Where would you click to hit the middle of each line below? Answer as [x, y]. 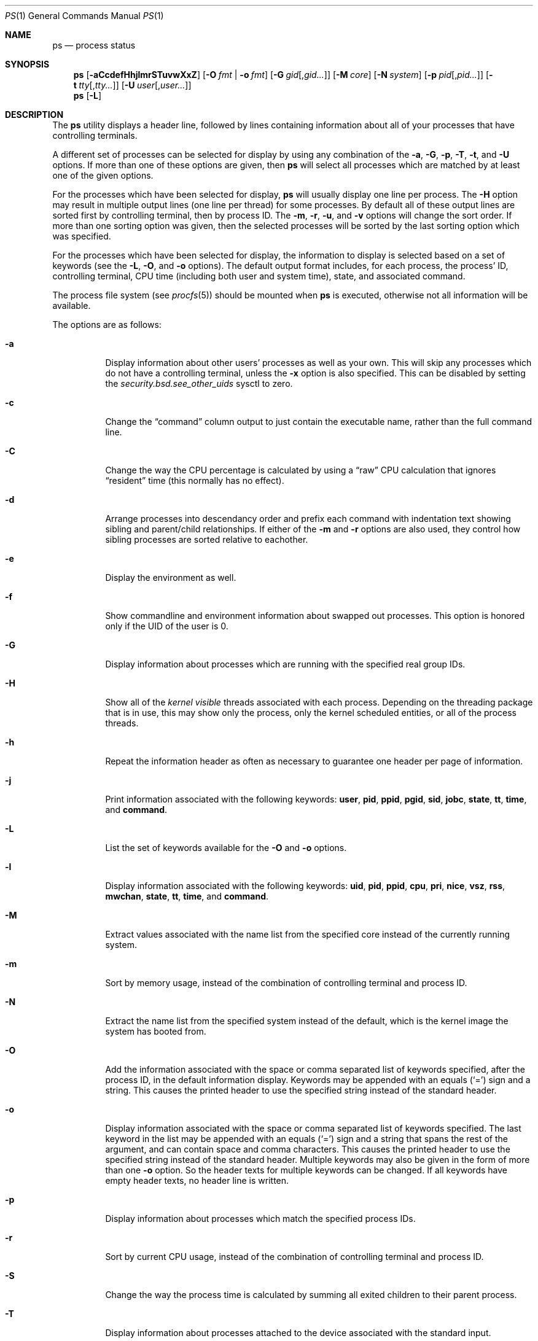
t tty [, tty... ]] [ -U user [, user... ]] [132, 85]
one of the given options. [103, 175]
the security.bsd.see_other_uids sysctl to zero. [199, 383]
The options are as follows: [107, 325]
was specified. [82, 236]
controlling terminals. [95, 135]
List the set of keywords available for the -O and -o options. [226, 848]
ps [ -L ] [88, 95]
